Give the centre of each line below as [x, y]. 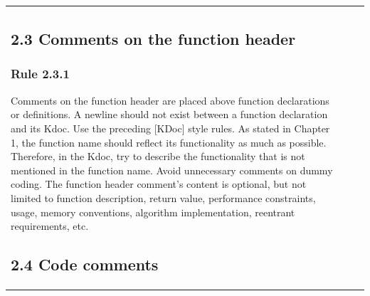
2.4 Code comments [85, 264]
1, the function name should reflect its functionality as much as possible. [169, 142]
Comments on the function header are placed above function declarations [170, 100]
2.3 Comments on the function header [153, 39]
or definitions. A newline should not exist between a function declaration [169, 114]
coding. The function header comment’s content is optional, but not [159, 184]
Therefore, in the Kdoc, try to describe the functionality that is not [158, 156]
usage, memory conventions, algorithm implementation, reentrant [153, 212]
